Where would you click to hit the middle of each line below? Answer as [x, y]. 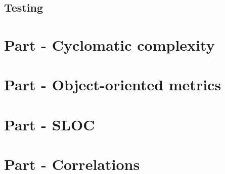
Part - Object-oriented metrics [113, 84]
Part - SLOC [50, 124]
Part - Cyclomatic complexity [109, 44]
